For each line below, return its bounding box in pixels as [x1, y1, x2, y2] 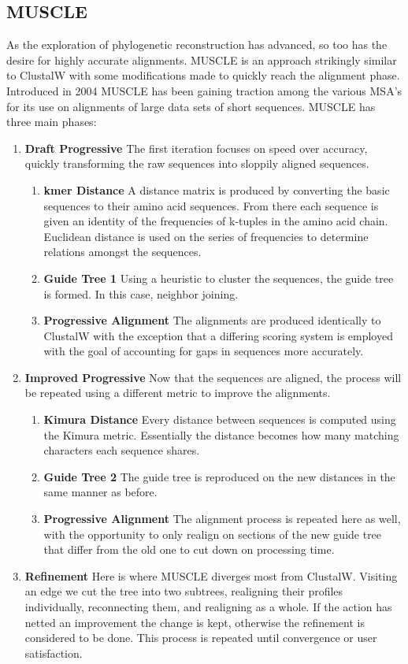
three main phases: [6, 113, 97, 130]
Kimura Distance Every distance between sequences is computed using [43, 411, 396, 428]
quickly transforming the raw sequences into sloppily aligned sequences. [24, 155, 369, 172]
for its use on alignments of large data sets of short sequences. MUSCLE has [6, 98, 376, 114]
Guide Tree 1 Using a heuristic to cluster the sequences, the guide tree [43, 269, 394, 286]
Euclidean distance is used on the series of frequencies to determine [43, 228, 369, 244]
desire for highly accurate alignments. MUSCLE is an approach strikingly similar [6, 51, 397, 68]
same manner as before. [43, 484, 158, 500]
